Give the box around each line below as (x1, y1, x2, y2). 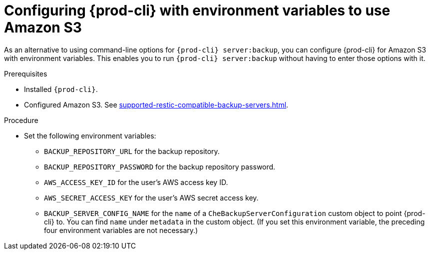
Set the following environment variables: (24, 131, 156, 140)
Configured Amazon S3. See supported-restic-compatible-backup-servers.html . (24, 100, 289, 109)
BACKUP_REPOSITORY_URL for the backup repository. (44, 146, 220, 155)
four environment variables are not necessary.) (44, 225, 198, 234)
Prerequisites (4, 69, 47, 78)
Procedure (4, 115, 38, 124)
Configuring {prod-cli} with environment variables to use (4, 2, 391, 19)
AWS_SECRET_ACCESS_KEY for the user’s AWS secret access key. (44, 193, 259, 202)
